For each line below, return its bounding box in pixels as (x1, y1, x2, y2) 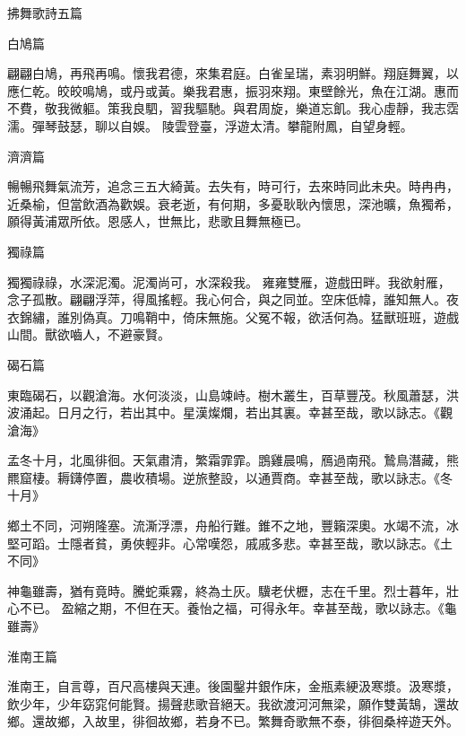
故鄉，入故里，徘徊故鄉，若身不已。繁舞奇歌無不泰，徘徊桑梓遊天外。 (44, 712, 459, 731)
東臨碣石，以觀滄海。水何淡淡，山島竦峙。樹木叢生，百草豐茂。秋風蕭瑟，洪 (7, 385, 459, 404)
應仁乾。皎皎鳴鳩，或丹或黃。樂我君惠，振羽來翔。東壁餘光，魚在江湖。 (7, 81, 434, 100)
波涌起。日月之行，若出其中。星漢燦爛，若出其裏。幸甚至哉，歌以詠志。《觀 (7, 403, 453, 422)
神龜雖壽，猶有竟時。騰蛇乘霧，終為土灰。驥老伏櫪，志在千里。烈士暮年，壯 (7, 581, 459, 600)
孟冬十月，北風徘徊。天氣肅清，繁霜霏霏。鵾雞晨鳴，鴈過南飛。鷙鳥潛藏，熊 (7, 451, 459, 469)
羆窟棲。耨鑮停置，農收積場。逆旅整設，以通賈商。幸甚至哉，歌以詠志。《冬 (7, 468, 453, 486)
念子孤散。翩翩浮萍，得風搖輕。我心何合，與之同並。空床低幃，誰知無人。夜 (7, 290, 459, 309)
